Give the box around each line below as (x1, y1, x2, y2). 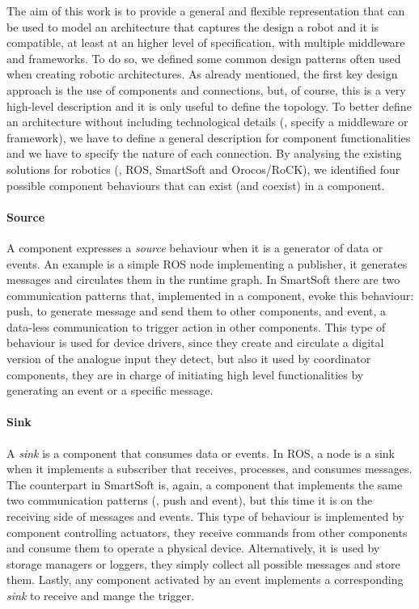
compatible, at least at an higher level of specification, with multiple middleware (6, 34, 405, 51)
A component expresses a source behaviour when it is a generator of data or (6, 239, 383, 256)
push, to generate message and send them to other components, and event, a (6, 302, 387, 319)
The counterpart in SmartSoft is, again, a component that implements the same (6, 476, 403, 493)
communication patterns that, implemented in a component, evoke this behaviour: (6, 286, 414, 303)
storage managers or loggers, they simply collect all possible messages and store (6, 555, 400, 572)
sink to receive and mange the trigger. (6, 587, 195, 603)
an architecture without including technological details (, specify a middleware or (6, 113, 408, 130)
